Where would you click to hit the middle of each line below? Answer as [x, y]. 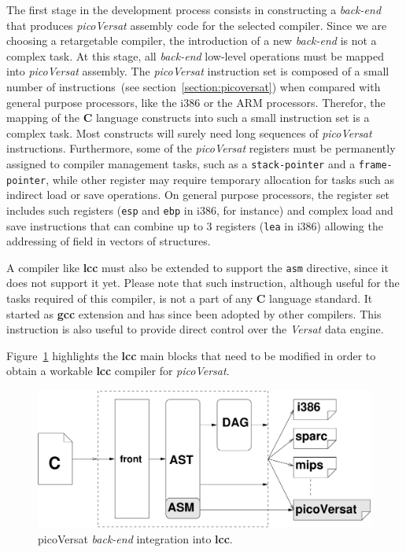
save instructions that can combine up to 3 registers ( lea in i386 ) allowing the [195, 225]
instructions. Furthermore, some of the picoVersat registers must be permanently [201, 148]
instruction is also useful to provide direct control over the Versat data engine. [195, 329]
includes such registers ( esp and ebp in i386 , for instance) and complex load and [200, 210]
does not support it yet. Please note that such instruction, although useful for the [203, 283]
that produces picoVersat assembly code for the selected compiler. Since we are [197, 25]
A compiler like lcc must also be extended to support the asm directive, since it [197, 267]
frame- [375, 165]
